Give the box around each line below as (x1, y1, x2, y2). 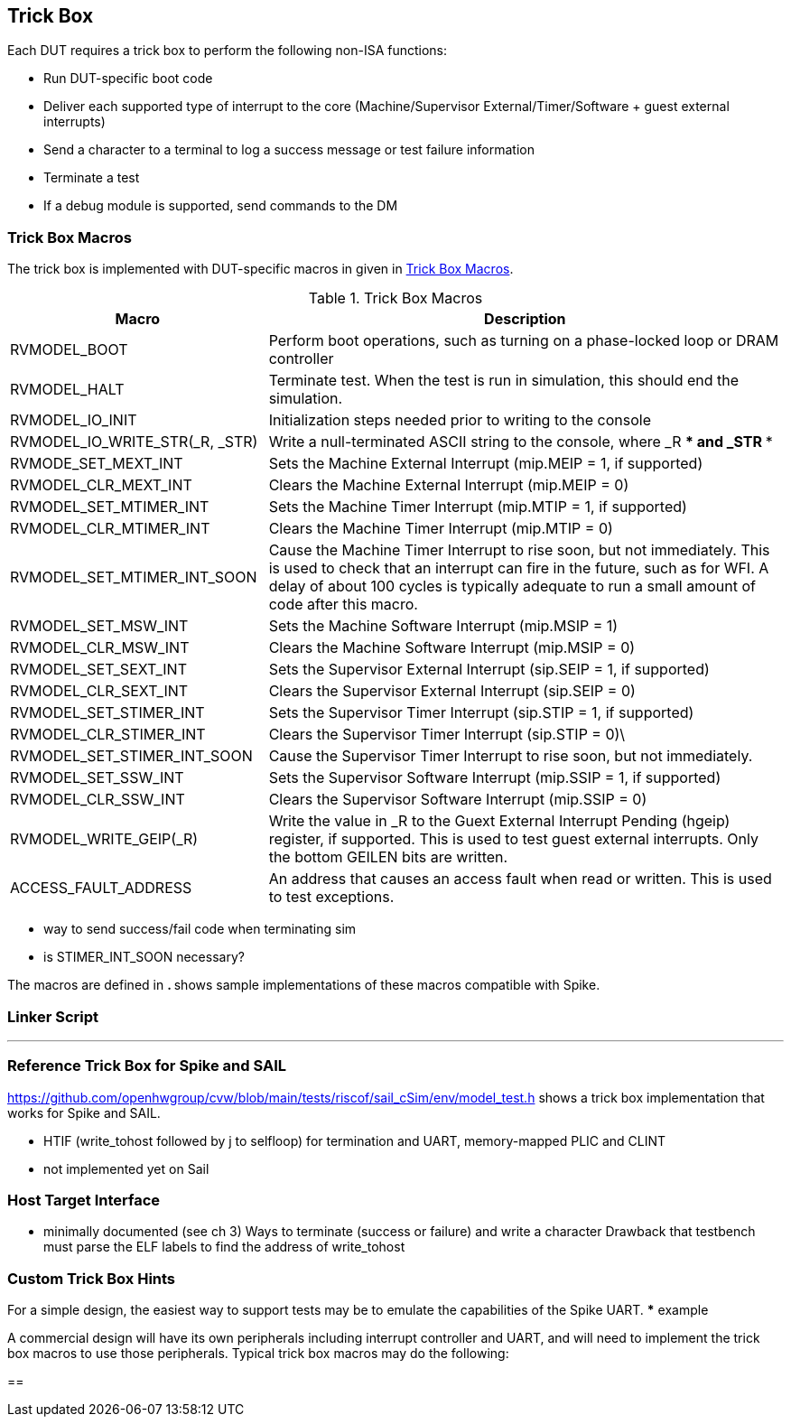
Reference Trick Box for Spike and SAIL (7, 1056, 286, 1075)
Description (484, 310, 566, 329)
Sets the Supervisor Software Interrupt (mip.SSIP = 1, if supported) (268, 768, 721, 787)
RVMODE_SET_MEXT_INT (10, 454, 183, 473)
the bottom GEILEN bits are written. (268, 848, 508, 867)
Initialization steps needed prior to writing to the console (268, 411, 652, 430)
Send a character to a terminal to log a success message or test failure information (43, 142, 535, 158)
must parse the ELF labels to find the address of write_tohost (43, 1239, 405, 1255)
